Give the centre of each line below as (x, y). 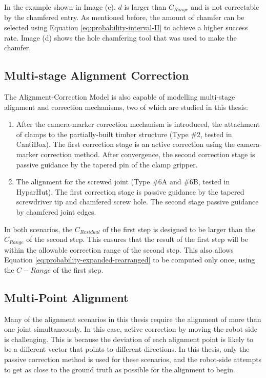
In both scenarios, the (38, 229)
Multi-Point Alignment (66, 297)
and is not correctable (225, 7)
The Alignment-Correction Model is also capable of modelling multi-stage (120, 97)
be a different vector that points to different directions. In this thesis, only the (127, 349)
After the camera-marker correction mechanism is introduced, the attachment (138, 124)
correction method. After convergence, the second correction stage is (148, 154)
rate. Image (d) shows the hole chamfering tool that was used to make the (120, 37)
